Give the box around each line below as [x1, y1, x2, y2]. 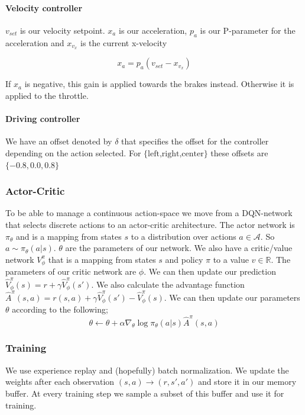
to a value [213, 253, 249, 265]
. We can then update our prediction [144, 265, 276, 278]
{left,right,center [144, 150, 204, 159]
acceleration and [5, 36, 64, 49]
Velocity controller [5, 1, 83, 14]
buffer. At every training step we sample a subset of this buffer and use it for [5, 387, 284, 399]
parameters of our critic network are [5, 265, 137, 278]
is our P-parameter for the [200, 24, 296, 36]
